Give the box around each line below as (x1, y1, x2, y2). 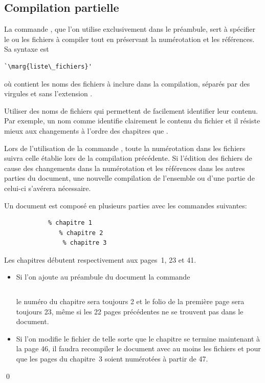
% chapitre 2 (59, 229, 103, 237)
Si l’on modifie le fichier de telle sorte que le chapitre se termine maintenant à (16, 333, 260, 344)
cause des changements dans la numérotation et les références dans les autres (4, 162, 245, 173)
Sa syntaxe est (4, 44, 49, 54)
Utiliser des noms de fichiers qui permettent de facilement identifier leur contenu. (4, 105, 258, 116)
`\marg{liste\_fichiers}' (4, 62, 92, 70)
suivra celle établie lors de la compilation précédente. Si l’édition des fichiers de (4, 153, 252, 163)
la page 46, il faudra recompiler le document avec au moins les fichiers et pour (16, 343, 261, 354)
